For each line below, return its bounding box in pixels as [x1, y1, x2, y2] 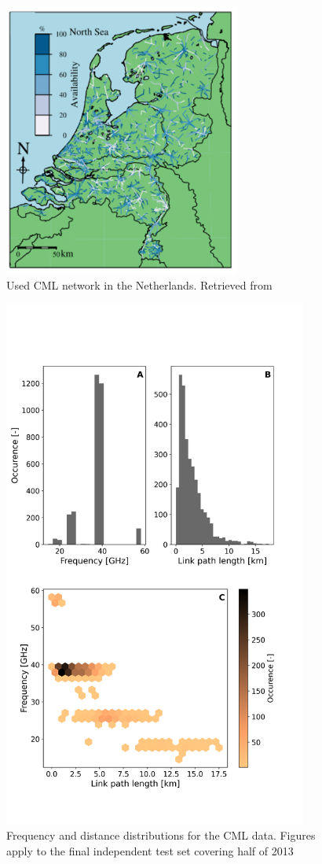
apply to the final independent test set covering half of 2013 [6, 843, 294, 859]
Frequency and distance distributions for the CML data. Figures [6, 827, 316, 844]
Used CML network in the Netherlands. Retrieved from [6, 276, 273, 293]
